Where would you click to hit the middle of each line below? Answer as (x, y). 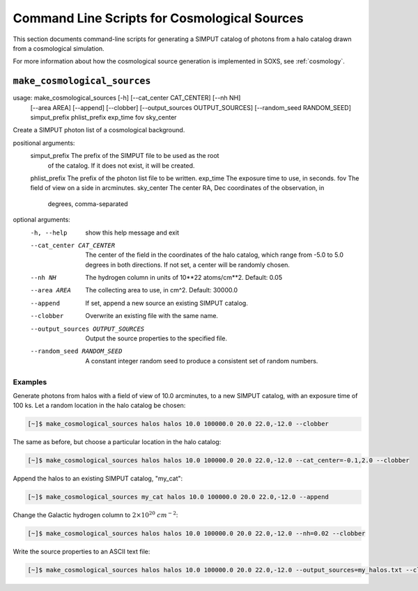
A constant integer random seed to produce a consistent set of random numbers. (202, 361)
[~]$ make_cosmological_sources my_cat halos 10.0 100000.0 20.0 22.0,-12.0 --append (178, 497)
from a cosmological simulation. (59, 48)
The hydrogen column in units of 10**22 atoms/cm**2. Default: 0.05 (184, 278)
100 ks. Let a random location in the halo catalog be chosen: (99, 405)
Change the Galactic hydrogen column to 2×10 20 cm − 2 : (95, 515)
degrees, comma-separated (88, 204)
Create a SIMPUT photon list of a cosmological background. (99, 130)
